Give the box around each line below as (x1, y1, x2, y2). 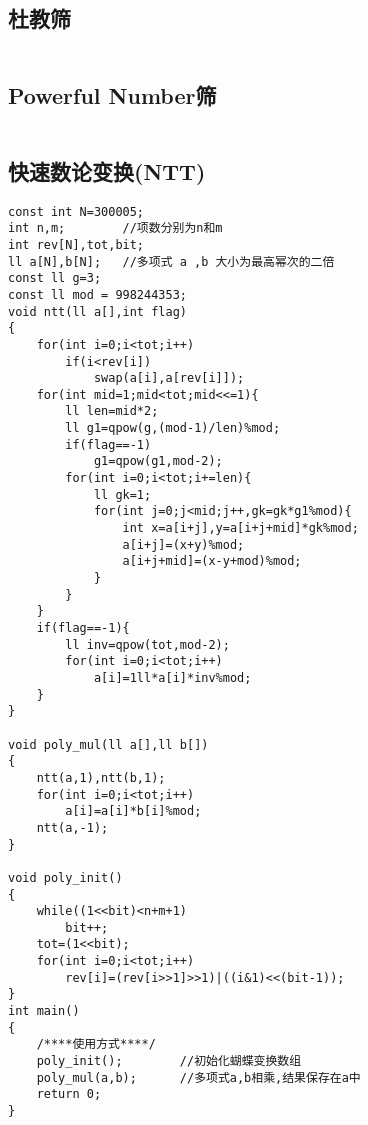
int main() (8, 1004, 80, 1019)
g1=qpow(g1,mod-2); (93, 454, 223, 469)
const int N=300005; (8, 204, 145, 219)
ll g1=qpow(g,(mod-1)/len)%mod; (65, 421, 281, 436)
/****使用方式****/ (36, 1037, 156, 1052)
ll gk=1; (93, 487, 152, 502)
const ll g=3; (8, 271, 102, 286)
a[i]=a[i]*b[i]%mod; (65, 804, 202, 819)
